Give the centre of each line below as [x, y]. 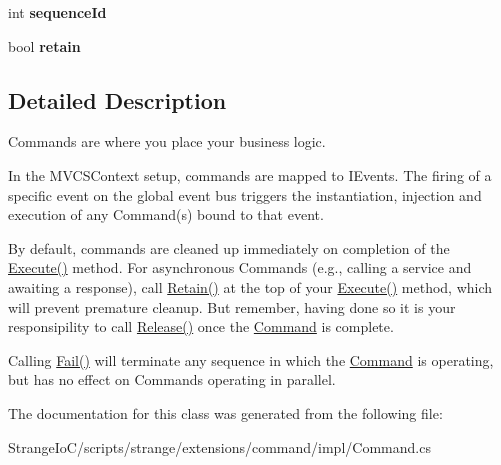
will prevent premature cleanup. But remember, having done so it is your [232, 306]
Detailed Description [117, 99]
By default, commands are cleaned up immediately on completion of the [229, 247]
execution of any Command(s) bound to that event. [166, 214]
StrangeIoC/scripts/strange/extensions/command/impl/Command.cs [219, 446]
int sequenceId [57, 12]
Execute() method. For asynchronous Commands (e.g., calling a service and [240, 267]
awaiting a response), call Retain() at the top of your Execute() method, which [250, 286]
